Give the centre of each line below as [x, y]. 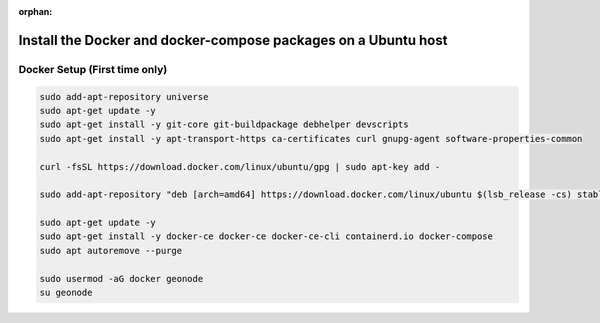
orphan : [35, 11]
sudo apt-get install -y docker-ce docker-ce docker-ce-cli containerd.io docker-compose [266, 236]
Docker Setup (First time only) [93, 69]
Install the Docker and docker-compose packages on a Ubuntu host [233, 40]
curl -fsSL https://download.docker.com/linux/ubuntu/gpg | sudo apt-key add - [240, 166]
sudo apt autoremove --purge [111, 250]
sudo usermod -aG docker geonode [121, 278]
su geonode [66, 293]
